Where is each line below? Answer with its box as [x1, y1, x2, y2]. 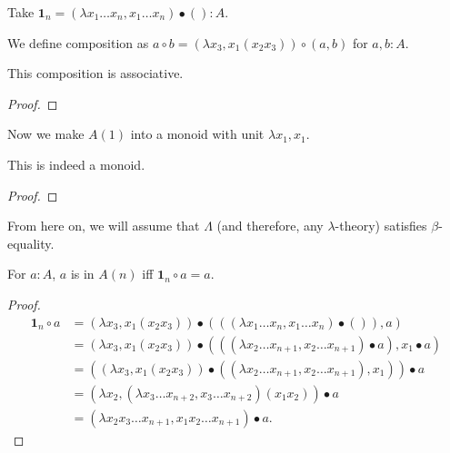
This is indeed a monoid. [7, 154, 145, 173]
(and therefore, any [216, 216, 324, 235]
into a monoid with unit [130, 124, 265, 143]
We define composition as [7, 33, 149, 52]
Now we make [7, 124, 85, 143]
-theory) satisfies [335, 216, 427, 235]
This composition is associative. [7, 64, 184, 83]
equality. [7, 233, 55, 252]
